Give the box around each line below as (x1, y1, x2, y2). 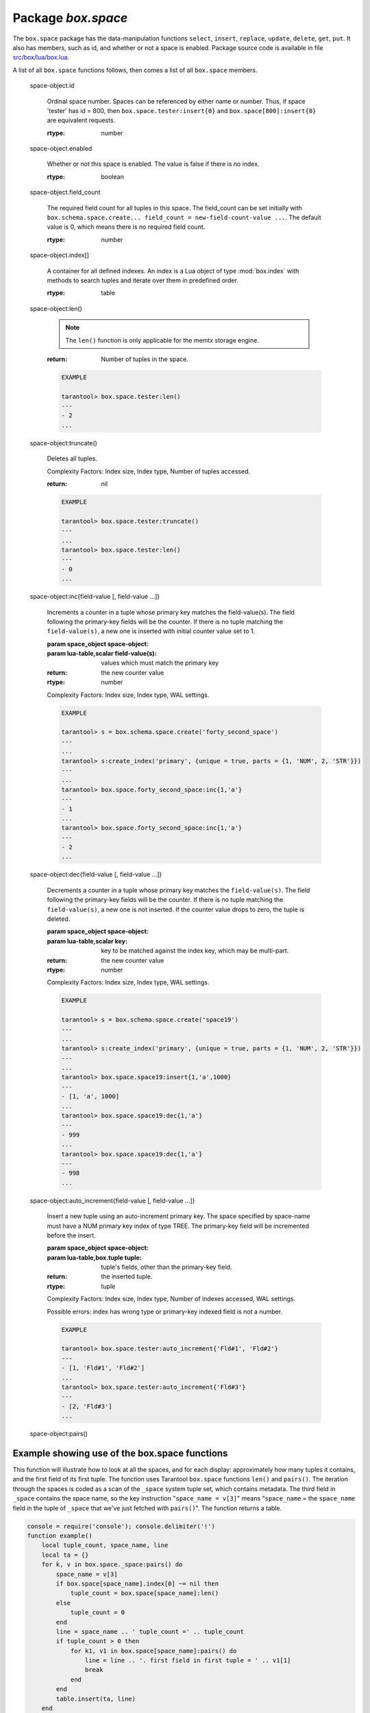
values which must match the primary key (101, 658, 219, 667)
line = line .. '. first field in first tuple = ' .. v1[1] (84, 1657, 291, 1664)
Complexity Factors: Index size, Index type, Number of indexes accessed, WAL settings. (47, 1295, 296, 1303)
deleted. (47, 915, 71, 923)
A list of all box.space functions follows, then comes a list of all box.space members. (12, 66, 258, 74)
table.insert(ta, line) (56, 1694, 136, 1703)
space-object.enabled (29, 145, 92, 153)
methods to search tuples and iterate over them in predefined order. (47, 276, 239, 284)
